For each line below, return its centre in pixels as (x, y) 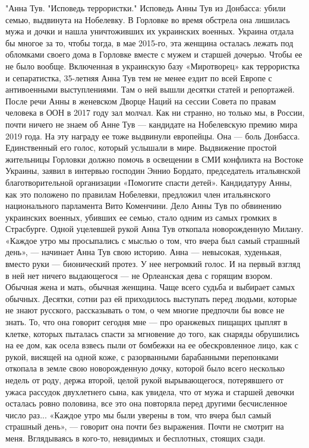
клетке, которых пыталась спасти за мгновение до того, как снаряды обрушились (152, 333)
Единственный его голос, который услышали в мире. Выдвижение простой (141, 147)
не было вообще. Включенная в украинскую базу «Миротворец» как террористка (153, 66)
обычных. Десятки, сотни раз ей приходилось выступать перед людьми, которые (151, 298)
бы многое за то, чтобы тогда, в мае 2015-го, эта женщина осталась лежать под (149, 42)
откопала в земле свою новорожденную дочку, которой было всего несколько (145, 368)
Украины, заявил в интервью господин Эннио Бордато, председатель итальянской (153, 171)
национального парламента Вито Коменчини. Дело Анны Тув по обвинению (144, 206)
